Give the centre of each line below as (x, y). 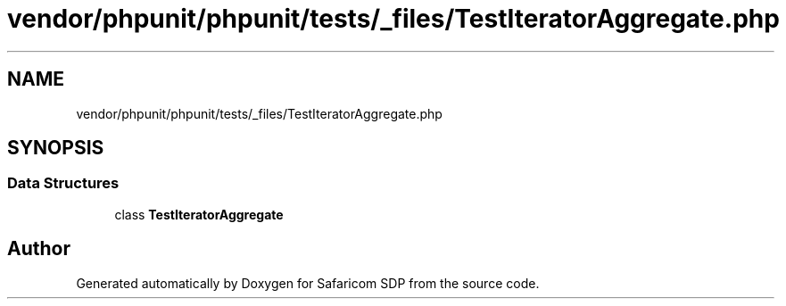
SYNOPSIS (56, 148)
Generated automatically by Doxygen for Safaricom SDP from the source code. (308, 283)
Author (39, 249)
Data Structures (63, 183)
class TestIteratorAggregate (199, 214)
